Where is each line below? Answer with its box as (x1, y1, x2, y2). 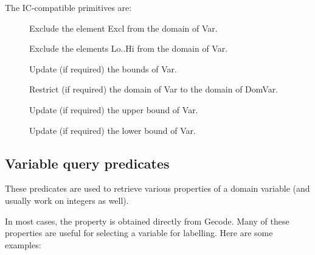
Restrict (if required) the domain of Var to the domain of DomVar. (29, 83, 279, 96)
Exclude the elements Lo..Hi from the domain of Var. (29, 42, 228, 55)
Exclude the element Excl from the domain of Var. (29, 21, 218, 34)
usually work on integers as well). (5, 194, 129, 206)
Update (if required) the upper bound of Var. (29, 103, 198, 116)
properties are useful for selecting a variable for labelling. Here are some (5, 226, 273, 239)
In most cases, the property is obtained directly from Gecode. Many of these (5, 214, 289, 227)
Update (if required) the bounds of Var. (29, 62, 177, 75)
